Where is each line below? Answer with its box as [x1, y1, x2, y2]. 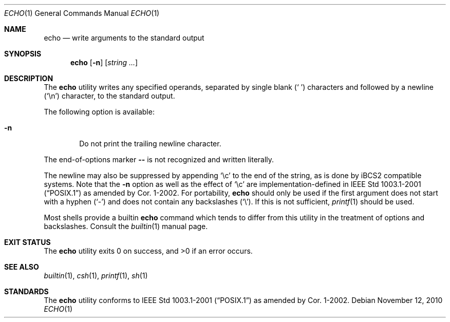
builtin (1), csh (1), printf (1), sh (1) [44, 271, 148, 280]
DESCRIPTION [4, 74, 53, 83]
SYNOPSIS [4, 49, 42, 58]
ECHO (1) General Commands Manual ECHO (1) [4, 9, 160, 17]
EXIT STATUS [4, 238, 51, 247]
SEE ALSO [4, 262, 39, 271]
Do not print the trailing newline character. [79, 139, 221, 148]
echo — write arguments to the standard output [44, 33, 204, 42]
